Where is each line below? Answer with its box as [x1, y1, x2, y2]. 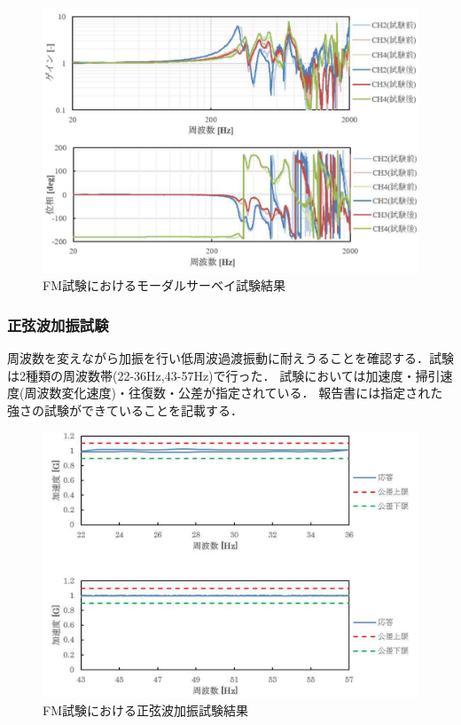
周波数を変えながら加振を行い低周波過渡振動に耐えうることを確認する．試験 [7, 349, 454, 367]
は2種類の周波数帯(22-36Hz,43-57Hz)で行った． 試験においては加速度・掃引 [7, 366, 441, 384]
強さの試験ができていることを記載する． [7, 400, 243, 419]
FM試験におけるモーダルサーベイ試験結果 [43, 276, 285, 295]
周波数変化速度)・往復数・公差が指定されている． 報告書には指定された [24, 383, 443, 402]
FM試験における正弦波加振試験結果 [43, 700, 248, 719]
